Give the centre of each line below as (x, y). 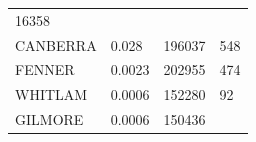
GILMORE (49, 119)
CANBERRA (56, 44)
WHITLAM (51, 94)
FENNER (45, 69)
